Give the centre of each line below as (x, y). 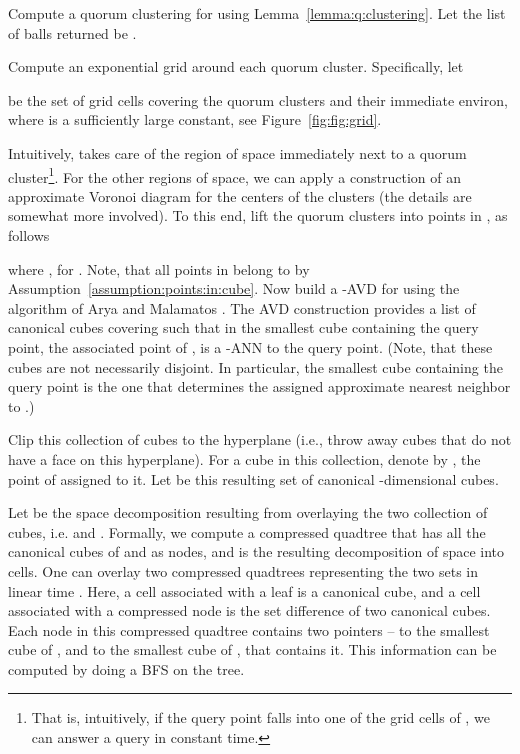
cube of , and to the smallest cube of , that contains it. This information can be (252, 649)
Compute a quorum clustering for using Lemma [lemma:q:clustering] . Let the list (257, 13)
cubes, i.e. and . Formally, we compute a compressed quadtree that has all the (247, 531)
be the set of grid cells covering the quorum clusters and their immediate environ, (258, 99)
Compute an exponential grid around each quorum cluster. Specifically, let (236, 66)
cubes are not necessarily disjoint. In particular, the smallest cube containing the (255, 366)
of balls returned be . (72, 32)
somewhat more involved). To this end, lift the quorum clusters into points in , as (258, 215)
